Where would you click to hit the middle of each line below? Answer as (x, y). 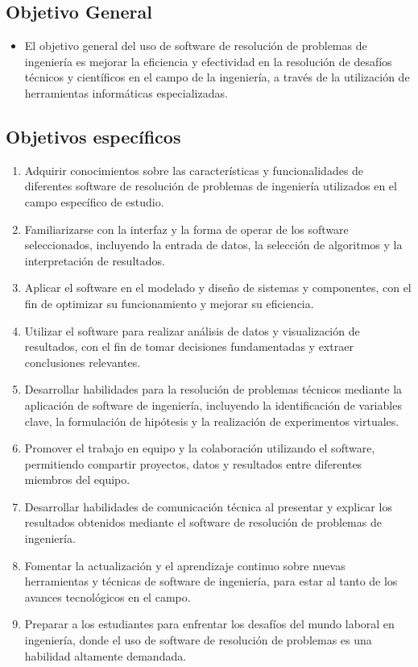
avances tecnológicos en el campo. (108, 596)
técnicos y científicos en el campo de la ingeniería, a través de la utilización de (217, 77)
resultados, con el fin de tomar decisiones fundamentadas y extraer (189, 346)
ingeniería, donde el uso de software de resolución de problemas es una (198, 640)
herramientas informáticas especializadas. (126, 92)
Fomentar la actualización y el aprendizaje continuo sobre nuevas (185, 565)
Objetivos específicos (93, 136)
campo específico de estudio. (94, 201)
